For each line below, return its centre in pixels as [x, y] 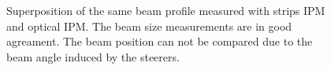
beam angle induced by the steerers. [93, 56]
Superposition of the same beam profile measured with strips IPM [166, 10]
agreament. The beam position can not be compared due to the [160, 41]
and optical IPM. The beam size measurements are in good [149, 26]
